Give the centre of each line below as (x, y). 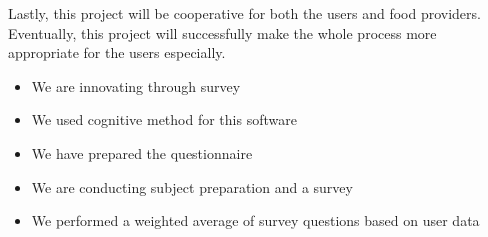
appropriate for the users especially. (117, 52)
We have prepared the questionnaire (142, 152)
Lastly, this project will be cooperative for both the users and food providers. (244, 13)
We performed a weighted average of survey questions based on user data (255, 220)
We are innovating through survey (136, 85)
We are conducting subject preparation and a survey (192, 186)
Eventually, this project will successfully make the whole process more (222, 32)
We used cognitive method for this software (164, 119)
